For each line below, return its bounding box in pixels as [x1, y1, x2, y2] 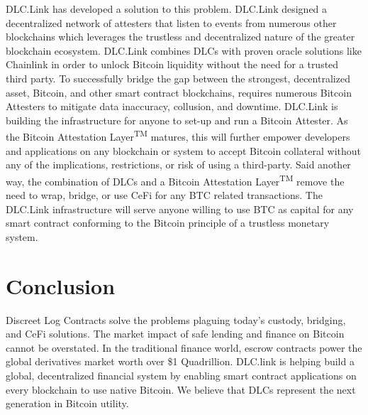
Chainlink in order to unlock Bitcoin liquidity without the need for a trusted [6, 57, 339, 72]
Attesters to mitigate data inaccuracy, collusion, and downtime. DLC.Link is [6, 99, 338, 114]
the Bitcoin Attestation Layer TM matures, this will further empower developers [6, 127, 350, 144]
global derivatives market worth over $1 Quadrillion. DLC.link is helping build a [6, 354, 355, 369]
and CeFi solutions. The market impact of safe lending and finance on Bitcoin [6, 326, 345, 341]
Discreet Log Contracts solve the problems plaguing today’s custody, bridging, [6, 312, 346, 327]
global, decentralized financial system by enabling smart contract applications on [6, 367, 357, 382]
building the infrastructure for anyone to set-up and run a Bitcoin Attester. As [6, 112, 348, 127]
